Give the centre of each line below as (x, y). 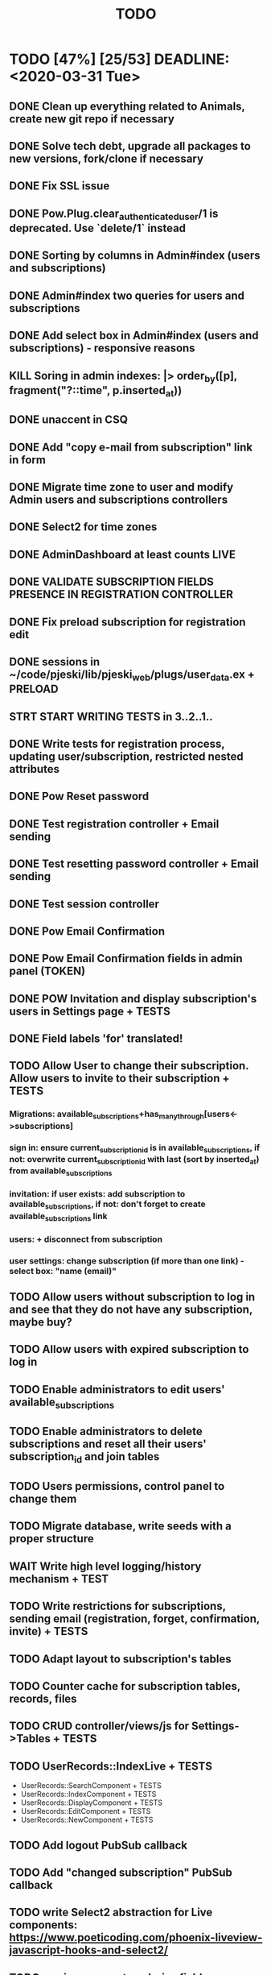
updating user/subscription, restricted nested (126, 756)
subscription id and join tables (84, 1458)
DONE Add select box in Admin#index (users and (134, 336)
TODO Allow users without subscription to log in (132, 1297)
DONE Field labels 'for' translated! (96, 1039)
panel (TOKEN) (47, 971)
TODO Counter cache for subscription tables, (125, 1686)
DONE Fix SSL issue (60, 186)
